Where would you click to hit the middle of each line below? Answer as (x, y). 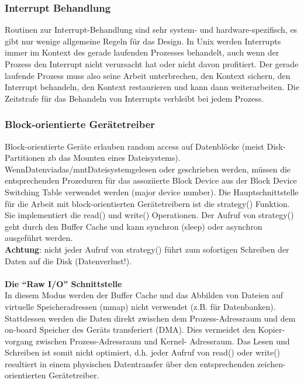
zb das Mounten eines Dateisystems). (114, 158)
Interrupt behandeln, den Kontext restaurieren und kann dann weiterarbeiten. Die (152, 87)
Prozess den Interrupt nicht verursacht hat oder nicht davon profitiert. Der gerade (152, 64)
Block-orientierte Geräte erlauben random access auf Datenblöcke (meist (134, 146)
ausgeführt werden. (39, 238)
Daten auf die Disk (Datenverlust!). (68, 260)
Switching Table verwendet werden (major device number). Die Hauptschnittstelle (152, 191)
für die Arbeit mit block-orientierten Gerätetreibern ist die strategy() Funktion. (147, 203)
